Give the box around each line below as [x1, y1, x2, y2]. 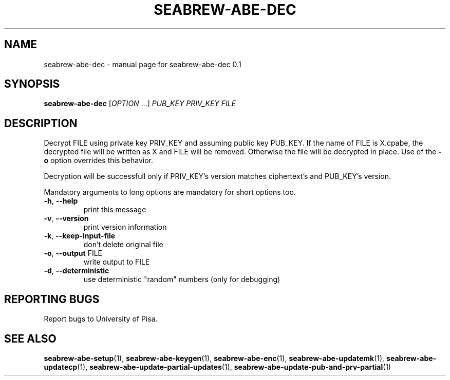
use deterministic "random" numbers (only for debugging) [83, 275, 280, 284]
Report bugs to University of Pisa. [44, 314, 158, 324]
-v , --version [44, 214, 89, 223]
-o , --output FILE [44, 249, 103, 258]
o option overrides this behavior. [44, 156, 154, 165]
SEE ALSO [4, 332, 57, 345]
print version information [83, 223, 167, 232]
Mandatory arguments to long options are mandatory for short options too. [44, 188, 296, 197]
